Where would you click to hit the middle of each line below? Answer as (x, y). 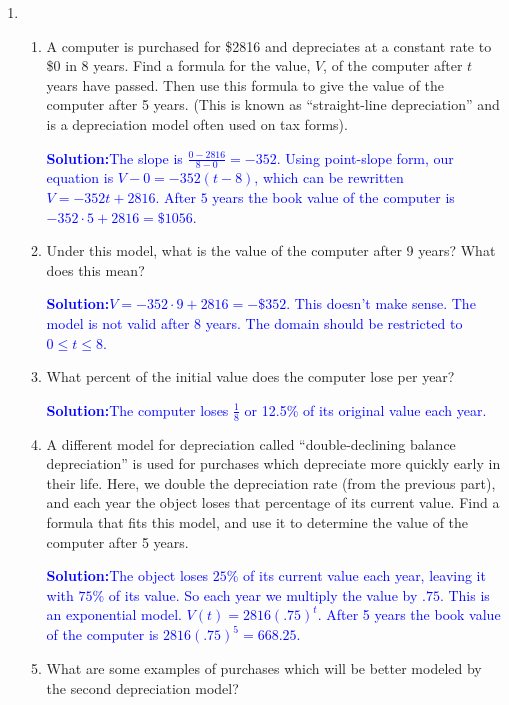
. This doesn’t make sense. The (381, 303)
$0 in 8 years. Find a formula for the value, (178, 65)
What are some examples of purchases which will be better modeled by (264, 668)
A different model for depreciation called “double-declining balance (251, 443)
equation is (80, 177)
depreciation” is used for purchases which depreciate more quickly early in (273, 463)
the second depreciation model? (142, 687)
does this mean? (95, 269)
